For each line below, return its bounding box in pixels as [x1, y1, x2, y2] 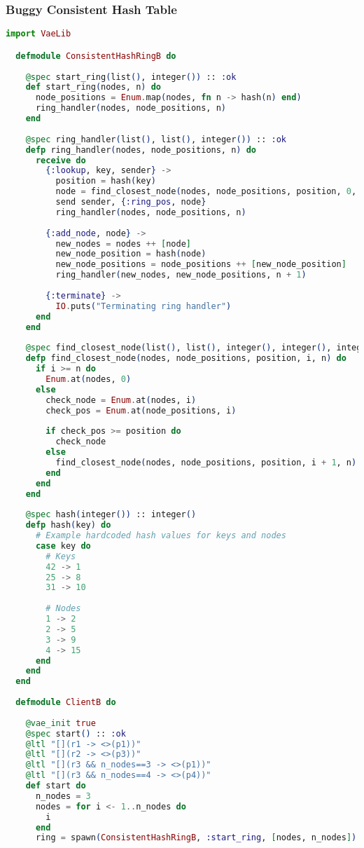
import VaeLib [6, 29, 71, 39]
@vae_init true [25, 718, 96, 728]
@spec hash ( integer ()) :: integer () [25, 510, 197, 520]
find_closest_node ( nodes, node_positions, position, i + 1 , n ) [55, 457, 357, 467]
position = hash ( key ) [55, 176, 156, 186]
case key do [35, 540, 91, 551]
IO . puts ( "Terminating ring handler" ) [55, 301, 232, 311]
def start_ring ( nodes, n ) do [25, 82, 161, 93]
